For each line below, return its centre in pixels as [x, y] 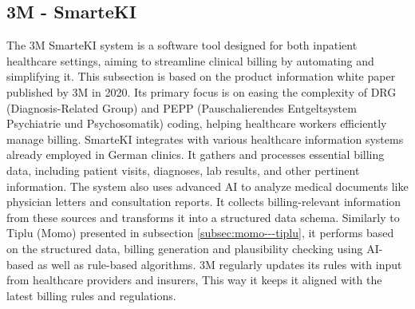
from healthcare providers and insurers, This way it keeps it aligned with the [194, 280]
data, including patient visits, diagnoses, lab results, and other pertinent [183, 170]
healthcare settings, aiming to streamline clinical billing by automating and [190, 60]
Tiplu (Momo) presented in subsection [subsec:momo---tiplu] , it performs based [200, 233]
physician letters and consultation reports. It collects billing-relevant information [204, 202]
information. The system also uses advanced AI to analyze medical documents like [207, 186]
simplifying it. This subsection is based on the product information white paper [201, 76]
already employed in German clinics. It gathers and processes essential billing [196, 154]
